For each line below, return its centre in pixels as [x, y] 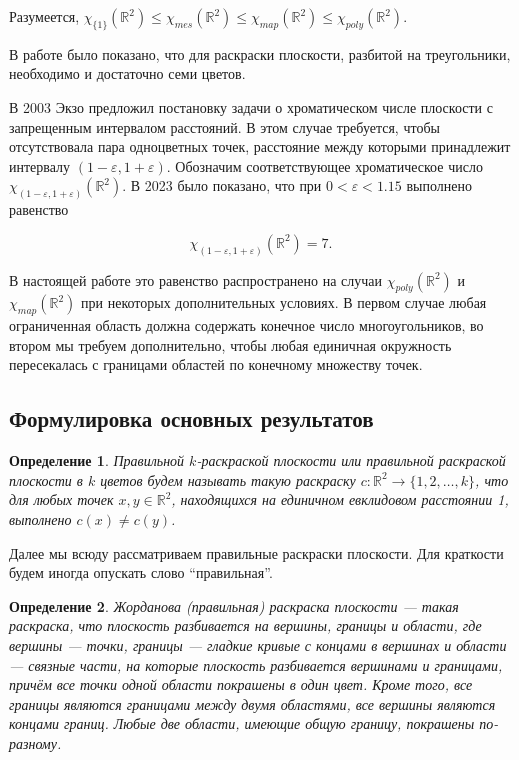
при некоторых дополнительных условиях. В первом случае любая [284, 302]
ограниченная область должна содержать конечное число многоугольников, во [246, 325]
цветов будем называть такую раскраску [228, 479]
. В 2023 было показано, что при [222, 185]
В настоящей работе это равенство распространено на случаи [196, 279]
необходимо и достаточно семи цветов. [127, 73]
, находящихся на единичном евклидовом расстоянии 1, [340, 499]
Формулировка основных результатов [191, 418]
